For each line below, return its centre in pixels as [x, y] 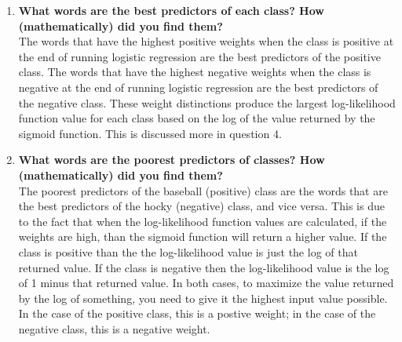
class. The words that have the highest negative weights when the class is [195, 72]
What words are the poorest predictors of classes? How [172, 160]
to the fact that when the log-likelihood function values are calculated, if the [203, 221]
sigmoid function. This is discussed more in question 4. [150, 133]
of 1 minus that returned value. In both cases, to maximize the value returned [206, 283]
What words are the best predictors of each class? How [171, 10]
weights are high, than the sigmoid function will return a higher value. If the [203, 236]
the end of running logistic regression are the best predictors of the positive [199, 56]
